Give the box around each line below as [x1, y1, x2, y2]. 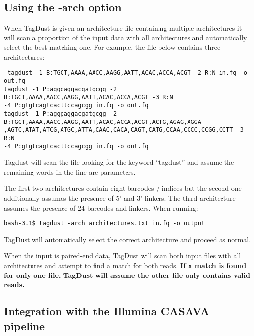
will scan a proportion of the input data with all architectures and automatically [4, 32, 247, 42]
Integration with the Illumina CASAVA [4, 304, 210, 319]
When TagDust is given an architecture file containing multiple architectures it [4, 23, 242, 33]
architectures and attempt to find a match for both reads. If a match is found [4, 260, 247, 270]
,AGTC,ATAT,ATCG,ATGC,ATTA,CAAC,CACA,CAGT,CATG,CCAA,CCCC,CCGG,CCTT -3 [4, 126, 244, 134]
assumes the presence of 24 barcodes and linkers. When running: [4, 202, 198, 213]
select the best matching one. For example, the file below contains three [4, 42, 221, 52]
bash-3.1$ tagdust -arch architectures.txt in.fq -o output [4, 220, 205, 227]
